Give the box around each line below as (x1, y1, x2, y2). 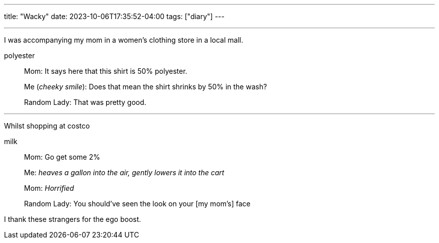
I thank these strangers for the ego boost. (4, 215, 141, 223)
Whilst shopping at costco (4, 122, 90, 130)
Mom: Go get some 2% (24, 153, 100, 161)
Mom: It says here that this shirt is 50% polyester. (24, 67, 187, 75)
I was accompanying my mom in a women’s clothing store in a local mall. (4, 36, 244, 44)
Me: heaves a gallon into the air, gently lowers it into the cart (24, 168, 225, 177)
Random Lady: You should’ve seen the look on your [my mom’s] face (24, 199, 251, 208)
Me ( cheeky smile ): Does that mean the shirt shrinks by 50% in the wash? (24, 82, 267, 91)
